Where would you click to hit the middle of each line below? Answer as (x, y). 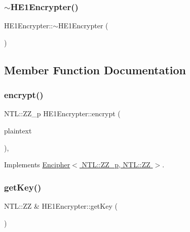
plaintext (18, 130)
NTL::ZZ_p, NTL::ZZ (116, 165)
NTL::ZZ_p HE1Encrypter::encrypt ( (62, 113)
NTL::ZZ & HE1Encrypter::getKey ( (61, 206)
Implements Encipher (37, 165)
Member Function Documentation (95, 69)
